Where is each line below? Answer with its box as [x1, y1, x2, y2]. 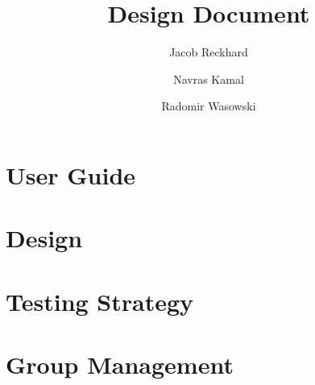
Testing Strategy [6, 284, 194, 317]
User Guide [6, 158, 136, 191]
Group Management [6, 348, 234, 381]
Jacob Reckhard [169, 43, 248, 60]
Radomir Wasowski [161, 97, 256, 114]
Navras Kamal [173, 70, 244, 87]
